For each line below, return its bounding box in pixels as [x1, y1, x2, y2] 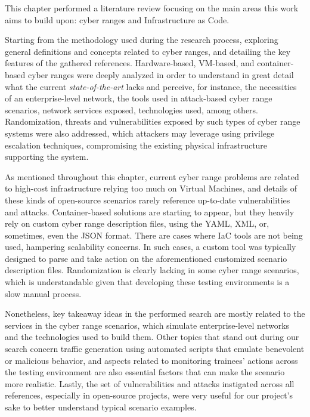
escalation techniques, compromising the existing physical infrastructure [5, 138, 268, 151]
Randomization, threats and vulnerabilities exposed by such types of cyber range [5, 115, 300, 128]
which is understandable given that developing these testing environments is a [5, 276, 290, 288]
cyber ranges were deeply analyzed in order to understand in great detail [27, 68, 294, 81]
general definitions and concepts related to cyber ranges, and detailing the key [5, 45, 291, 57]
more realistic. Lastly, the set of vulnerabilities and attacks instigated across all [5, 377, 294, 390]
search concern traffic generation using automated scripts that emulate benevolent [5, 342, 305, 355]
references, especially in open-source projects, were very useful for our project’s [5, 389, 293, 401]
